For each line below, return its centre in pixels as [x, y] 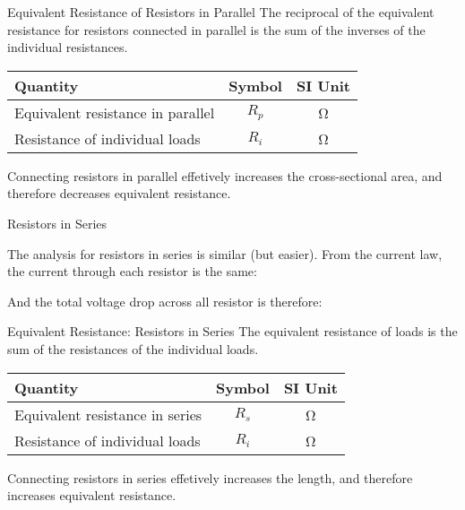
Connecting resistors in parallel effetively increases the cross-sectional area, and [225, 175]
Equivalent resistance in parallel [115, 112]
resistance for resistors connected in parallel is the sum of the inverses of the [216, 29]
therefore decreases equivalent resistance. [119, 193]
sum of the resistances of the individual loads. [133, 348]
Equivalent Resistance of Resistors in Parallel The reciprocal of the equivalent [221, 12]
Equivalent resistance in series [108, 414]
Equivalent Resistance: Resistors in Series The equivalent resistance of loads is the [232, 331]
